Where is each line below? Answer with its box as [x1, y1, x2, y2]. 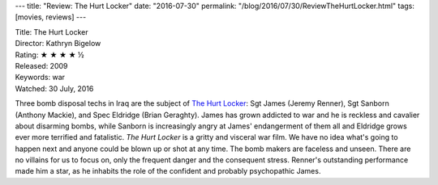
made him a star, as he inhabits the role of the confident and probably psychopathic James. [15, 166, 321, 176]
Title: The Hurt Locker [15, 27, 88, 36]
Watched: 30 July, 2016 [15, 83, 94, 93]
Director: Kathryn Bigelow [15, 39, 101, 48]
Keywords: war [15, 73, 65, 82]
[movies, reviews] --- [15, 12, 87, 22]
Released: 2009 [15, 61, 68, 70]
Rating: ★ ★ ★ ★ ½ [15, 49, 84, 60]
